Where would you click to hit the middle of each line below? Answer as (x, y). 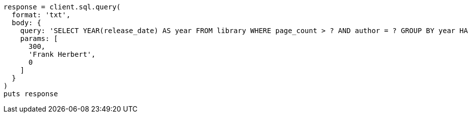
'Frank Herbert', (62, 54)
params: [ (39, 39)
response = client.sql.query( (62, 7)
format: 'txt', (41, 15)
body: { (26, 23)
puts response (31, 94)
